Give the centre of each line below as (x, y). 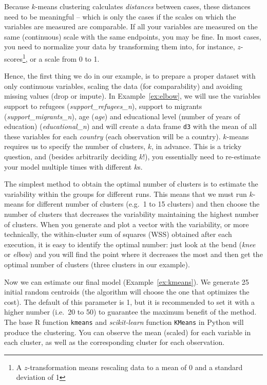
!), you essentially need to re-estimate (202, 157)
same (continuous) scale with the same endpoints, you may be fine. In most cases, (133, 36)
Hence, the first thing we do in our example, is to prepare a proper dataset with (130, 76)
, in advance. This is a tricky (197, 146)
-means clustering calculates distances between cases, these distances (143, 6)
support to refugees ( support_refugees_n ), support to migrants (103, 106)
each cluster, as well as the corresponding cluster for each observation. (115, 342)
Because (17, 6)
